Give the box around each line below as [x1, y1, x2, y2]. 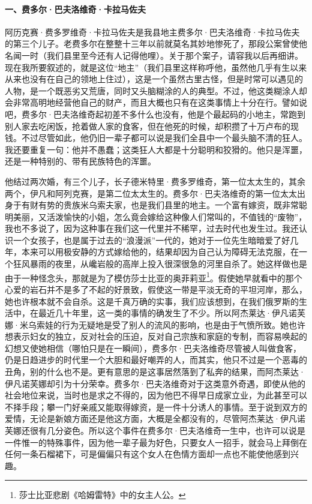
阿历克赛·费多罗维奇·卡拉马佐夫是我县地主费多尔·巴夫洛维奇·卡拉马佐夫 [5, 25, 300, 38]
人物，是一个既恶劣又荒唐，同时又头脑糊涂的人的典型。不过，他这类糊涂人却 [5, 84, 307, 97]
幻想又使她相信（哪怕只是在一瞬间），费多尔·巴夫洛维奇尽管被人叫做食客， [5, 341, 301, 354]
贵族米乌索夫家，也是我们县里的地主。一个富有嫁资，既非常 [63, 199, 299, 211]
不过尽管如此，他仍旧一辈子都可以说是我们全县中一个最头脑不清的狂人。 [21, 131, 307, 144]
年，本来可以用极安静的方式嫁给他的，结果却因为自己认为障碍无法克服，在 [5, 245, 299, 258]
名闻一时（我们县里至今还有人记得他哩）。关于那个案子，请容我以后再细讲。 [5, 49, 303, 61]
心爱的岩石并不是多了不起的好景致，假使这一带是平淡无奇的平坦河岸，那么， [5, 283, 307, 295]
